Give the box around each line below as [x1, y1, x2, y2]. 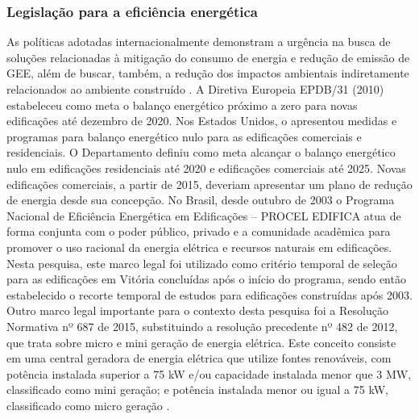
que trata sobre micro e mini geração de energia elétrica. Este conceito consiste [6, 333, 396, 350]
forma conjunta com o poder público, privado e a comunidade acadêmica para [6, 223, 391, 240]
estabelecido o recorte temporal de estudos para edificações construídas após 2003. [6, 286, 413, 303]
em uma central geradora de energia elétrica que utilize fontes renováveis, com [6, 350, 392, 367]
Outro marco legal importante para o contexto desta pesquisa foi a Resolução [6, 302, 388, 319]
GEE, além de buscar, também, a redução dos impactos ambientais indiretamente [6, 65, 409, 82]
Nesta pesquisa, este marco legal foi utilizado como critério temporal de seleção [6, 254, 397, 271]
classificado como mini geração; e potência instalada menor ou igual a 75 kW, [6, 381, 388, 398]
